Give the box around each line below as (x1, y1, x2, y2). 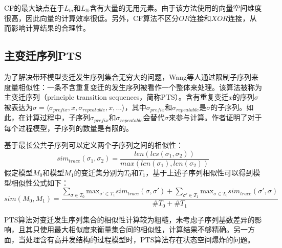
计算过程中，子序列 (25, 112, 90, 123)
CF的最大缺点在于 (4, 3, 64, 13)
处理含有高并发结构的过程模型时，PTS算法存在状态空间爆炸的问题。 (25, 234, 255, 244)
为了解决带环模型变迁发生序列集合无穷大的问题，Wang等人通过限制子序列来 (4, 71, 259, 82)
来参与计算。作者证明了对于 (168, 112, 262, 123)
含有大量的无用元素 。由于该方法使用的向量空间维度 (90, 3, 262, 13)
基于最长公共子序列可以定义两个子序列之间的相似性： (4, 140, 183, 150)
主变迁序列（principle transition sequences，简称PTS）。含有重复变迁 (4, 92, 229, 102)
